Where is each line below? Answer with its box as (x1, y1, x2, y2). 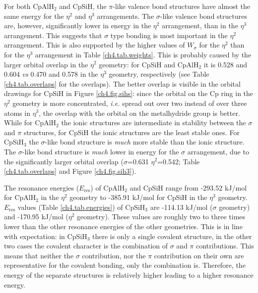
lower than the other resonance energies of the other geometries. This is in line (4, 221, 243, 232)
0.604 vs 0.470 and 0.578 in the (4, 69, 98, 79)
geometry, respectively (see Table (109, 69, 209, 79)
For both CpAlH (4, 1, 54, 11)
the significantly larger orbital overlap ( (4, 156, 124, 166)
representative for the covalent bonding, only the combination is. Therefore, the (4, 260, 246, 270)
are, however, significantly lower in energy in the (4, 20, 151, 31)
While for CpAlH (4, 117, 57, 128)
